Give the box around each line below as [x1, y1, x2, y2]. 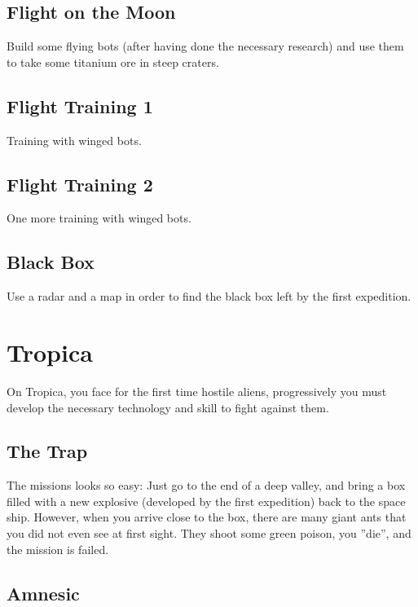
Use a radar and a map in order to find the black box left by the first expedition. [7, 288, 411, 305]
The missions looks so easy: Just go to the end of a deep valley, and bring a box [7, 477, 406, 494]
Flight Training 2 [7, 171, 153, 196]
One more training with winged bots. [7, 209, 191, 227]
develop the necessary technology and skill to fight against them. [7, 398, 329, 416]
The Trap [7, 438, 88, 464]
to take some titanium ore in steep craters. [7, 53, 219, 70]
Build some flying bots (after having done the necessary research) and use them [7, 37, 404, 55]
